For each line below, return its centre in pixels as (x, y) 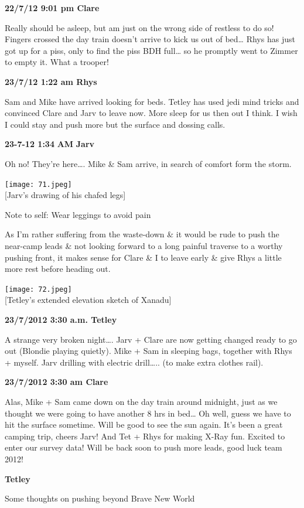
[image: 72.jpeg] (38, 289)
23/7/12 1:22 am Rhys (51, 81)
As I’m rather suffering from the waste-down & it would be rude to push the (142, 234)
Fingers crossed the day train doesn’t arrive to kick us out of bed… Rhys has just (150, 39)
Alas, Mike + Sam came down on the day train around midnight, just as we (141, 401)
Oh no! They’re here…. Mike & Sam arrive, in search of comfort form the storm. (148, 163)
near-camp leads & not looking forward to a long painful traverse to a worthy (144, 245)
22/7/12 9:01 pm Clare (52, 8)
